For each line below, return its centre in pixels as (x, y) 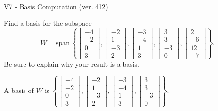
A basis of (19, 90)
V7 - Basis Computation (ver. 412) (56, 6)
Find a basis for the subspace (48, 23)
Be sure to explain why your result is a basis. (72, 64)
